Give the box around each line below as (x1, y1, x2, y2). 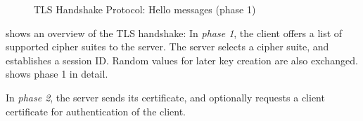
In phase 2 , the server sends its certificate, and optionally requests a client (6, 90, 325, 104)
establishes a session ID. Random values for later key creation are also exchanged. (6, 52, 358, 67)
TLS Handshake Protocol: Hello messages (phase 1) (34, 2, 256, 16)
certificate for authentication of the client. (6, 104, 186, 118)
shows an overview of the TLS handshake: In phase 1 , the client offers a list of (6, 25, 343, 40)
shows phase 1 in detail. (6, 66, 108, 81)
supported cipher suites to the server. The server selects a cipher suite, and (6, 39, 329, 54)
